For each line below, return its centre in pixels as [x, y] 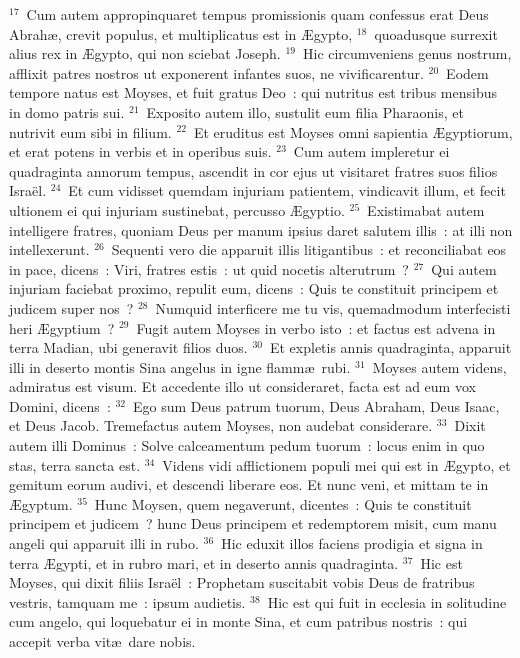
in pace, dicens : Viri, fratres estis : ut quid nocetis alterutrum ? [209, 268]
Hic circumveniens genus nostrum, [407, 53]
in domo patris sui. [67, 111]
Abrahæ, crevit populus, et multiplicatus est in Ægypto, [181, 33]
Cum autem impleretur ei [371, 151]
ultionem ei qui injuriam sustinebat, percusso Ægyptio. [177, 209]
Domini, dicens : [60, 405]
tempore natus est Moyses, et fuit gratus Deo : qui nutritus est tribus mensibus [253, 92]
